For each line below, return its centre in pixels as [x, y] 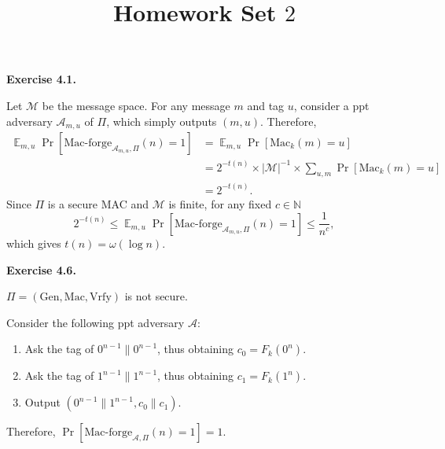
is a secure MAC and [98, 203]
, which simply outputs [162, 121]
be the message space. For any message [136, 105]
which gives [34, 243]
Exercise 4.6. [41, 269]
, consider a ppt [331, 105]
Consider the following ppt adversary [96, 322]
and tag [266, 105]
